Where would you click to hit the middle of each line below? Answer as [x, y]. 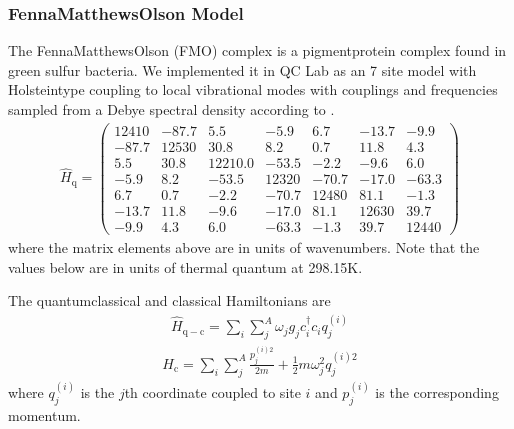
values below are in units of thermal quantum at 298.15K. [185, 266]
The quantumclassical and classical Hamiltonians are [169, 300]
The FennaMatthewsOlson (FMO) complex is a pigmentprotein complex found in [257, 50]
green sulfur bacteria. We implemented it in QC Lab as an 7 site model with [242, 69]
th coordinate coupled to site [212, 392]
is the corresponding [437, 392]
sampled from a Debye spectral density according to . [171, 109]
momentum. [44, 414]
